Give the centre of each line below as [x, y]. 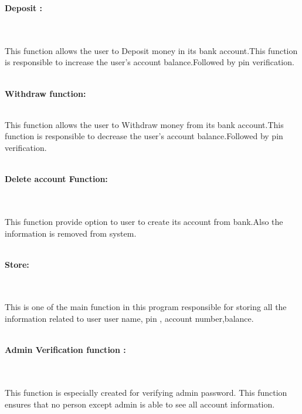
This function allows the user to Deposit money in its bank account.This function [151, 50]
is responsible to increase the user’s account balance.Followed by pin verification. [150, 62]
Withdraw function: [45, 93]
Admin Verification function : [65, 350]
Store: [17, 264]
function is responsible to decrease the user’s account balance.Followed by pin [144, 136]
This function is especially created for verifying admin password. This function [146, 393]
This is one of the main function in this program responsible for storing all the [146, 307]
